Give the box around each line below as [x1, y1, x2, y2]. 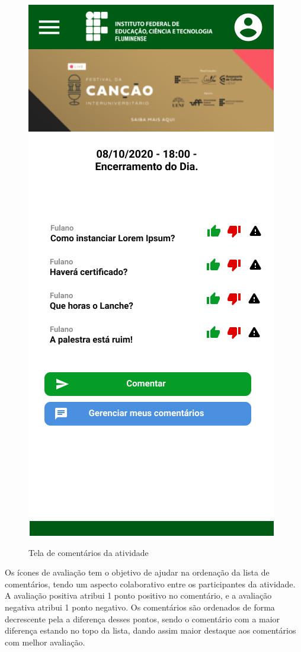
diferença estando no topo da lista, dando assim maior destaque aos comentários [5, 624, 296, 637]
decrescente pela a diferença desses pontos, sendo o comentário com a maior [5, 612, 280, 625]
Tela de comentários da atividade [28, 546, 149, 558]
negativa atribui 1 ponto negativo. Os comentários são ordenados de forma [5, 600, 275, 613]
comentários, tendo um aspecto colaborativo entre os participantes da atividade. [5, 577, 296, 590]
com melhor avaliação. [5, 635, 85, 648]
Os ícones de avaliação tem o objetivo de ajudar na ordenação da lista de [5, 566, 270, 579]
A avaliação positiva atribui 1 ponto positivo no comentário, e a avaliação [5, 589, 272, 602]
